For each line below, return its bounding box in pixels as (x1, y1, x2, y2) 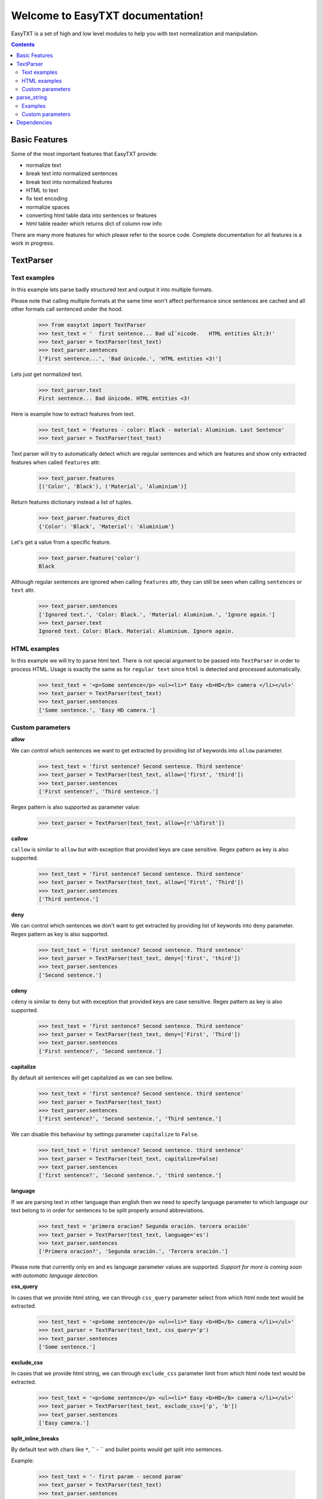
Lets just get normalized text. (11, 371, 83, 378)
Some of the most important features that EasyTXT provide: (11, 150, 158, 158)
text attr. (11, 586, 35, 594)
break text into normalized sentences (26, 170, 118, 177)
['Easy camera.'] (38, 1419, 90, 1426)
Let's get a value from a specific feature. (11, 538, 111, 546)
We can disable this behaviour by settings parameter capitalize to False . (11, 1131, 199, 1138)
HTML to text (26, 186, 59, 194)
